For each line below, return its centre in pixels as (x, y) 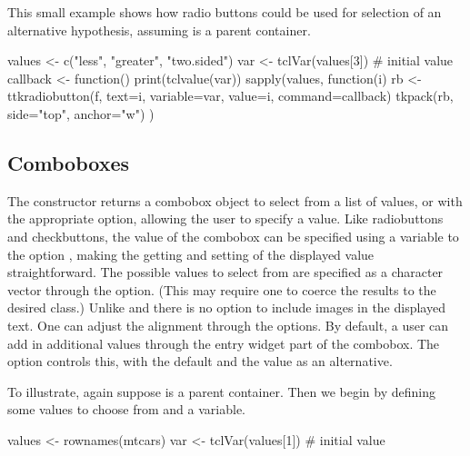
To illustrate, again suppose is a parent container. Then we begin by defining (222, 391)
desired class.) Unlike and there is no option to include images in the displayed (226, 307)
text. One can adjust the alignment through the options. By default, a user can (228, 325)
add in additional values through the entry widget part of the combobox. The (224, 343)
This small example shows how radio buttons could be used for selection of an (225, 12)
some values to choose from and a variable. (126, 409)
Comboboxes (68, 162)
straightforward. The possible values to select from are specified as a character (225, 272)
